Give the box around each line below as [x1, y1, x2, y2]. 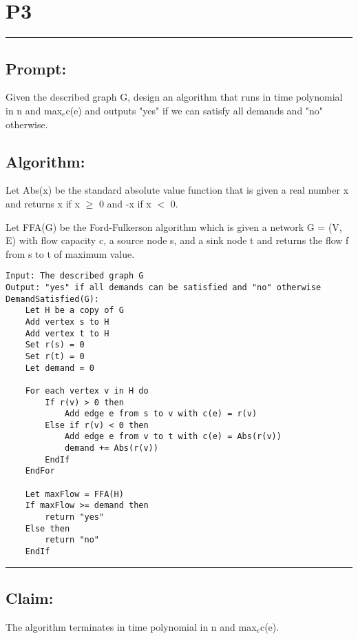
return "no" [45, 535, 100, 545]
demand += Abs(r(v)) [64, 443, 158, 454]
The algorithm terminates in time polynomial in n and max [6, 619, 257, 633]
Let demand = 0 [25, 363, 94, 373]
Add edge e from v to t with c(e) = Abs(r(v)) [64, 432, 282, 442]
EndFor [25, 466, 55, 476]
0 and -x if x [98, 196, 151, 210]
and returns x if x [6, 196, 80, 210]
